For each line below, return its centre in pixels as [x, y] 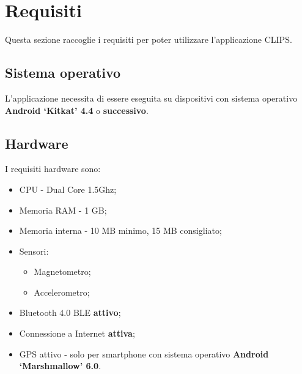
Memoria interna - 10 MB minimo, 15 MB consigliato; [120, 230]
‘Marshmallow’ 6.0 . [60, 366]
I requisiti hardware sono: [53, 169]
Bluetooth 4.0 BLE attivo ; [70, 312]
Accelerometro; [62, 292]
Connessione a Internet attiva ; [77, 333]
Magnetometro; [62, 271]
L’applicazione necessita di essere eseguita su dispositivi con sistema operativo [151, 98]
